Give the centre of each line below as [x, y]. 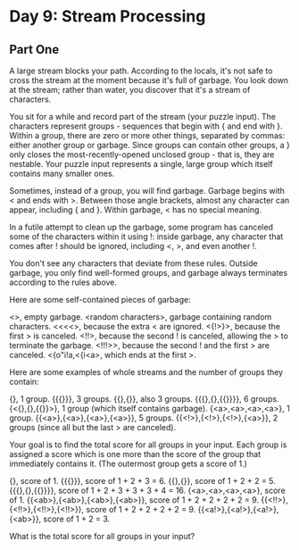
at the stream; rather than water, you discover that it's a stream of [130, 90]
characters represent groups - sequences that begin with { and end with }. [146, 126]
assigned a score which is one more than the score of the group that [135, 454]
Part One [34, 50]
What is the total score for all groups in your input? [102, 536]
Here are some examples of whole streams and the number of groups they [146, 372]
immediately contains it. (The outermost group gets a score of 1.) [129, 463]
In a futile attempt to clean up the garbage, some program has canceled [141, 227]
